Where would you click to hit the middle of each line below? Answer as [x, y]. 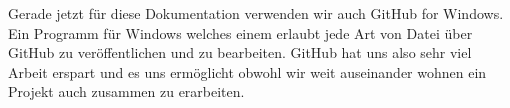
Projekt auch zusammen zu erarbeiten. [126, 91]
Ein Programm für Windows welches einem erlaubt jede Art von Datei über [240, 32]
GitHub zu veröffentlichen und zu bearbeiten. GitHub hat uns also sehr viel [240, 52]
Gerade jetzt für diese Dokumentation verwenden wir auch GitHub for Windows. [256, 13]
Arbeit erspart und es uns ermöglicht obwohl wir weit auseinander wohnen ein [247, 71]
